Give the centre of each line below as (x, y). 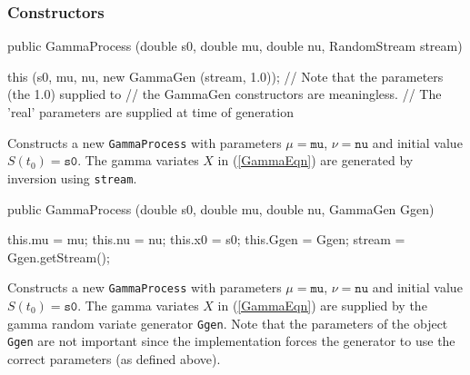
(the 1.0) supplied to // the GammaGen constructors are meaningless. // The (225, 94)
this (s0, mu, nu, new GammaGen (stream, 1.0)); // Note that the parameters (225, 76)
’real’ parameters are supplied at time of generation (150, 112)
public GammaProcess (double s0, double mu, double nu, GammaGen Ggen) (221, 208)
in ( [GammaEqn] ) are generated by (315, 160)
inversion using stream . (72, 178)
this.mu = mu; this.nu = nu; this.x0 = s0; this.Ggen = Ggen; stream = (206, 239)
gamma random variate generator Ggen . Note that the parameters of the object (228, 323)
